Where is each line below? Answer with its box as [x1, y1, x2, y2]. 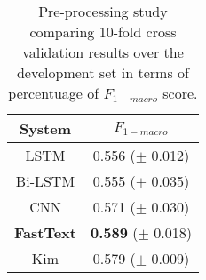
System [19, 118, 72, 139]
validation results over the [22, 42, 184, 62]
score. [162, 83, 198, 103]
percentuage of [8, 83, 99, 103]
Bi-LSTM [15, 171, 75, 191]
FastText [14, 222, 76, 243]
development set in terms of [16, 62, 189, 83]
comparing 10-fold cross [29, 21, 177, 42]
